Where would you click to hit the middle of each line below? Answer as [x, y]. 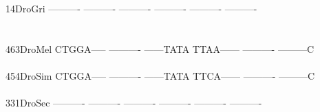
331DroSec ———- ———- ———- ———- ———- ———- [134, 103]
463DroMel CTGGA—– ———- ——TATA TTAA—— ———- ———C [160, 48]
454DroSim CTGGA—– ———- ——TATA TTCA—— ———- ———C [160, 75]
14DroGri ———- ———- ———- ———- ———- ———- [131, 8]
